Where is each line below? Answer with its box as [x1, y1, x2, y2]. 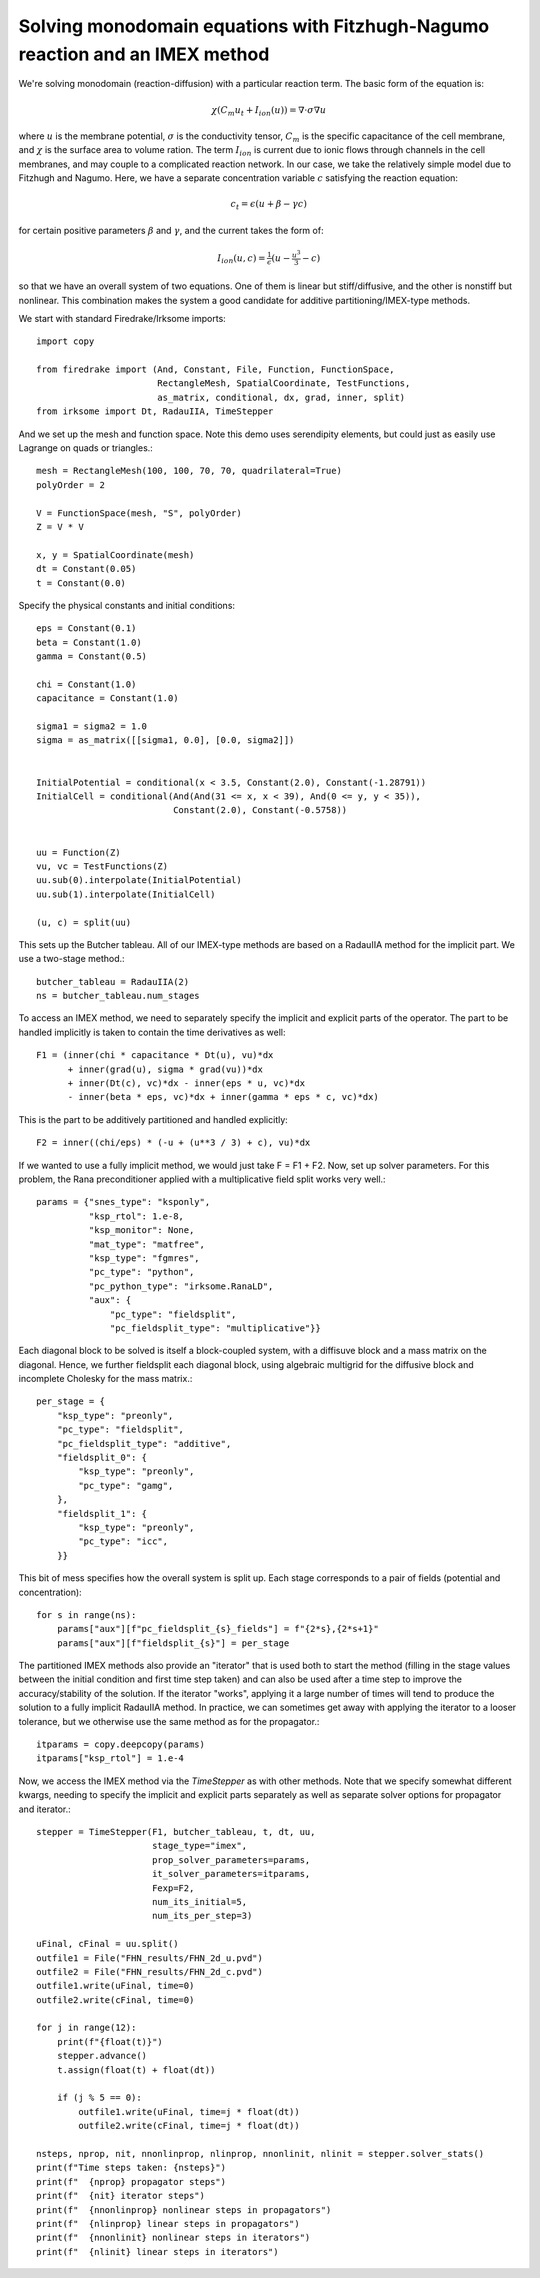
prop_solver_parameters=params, [151, 1854, 311, 1865]
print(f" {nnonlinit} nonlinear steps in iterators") [36, 2232, 311, 2244]
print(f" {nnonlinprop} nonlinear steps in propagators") [36, 2204, 332, 2215]
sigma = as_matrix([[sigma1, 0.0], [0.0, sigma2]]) [36, 735, 295, 746]
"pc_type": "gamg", [78, 1480, 174, 1491]
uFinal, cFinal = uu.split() [36, 1938, 179, 1950]
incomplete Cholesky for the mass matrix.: [18, 1373, 193, 1385]
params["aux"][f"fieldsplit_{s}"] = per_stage [56, 1637, 290, 1649]
